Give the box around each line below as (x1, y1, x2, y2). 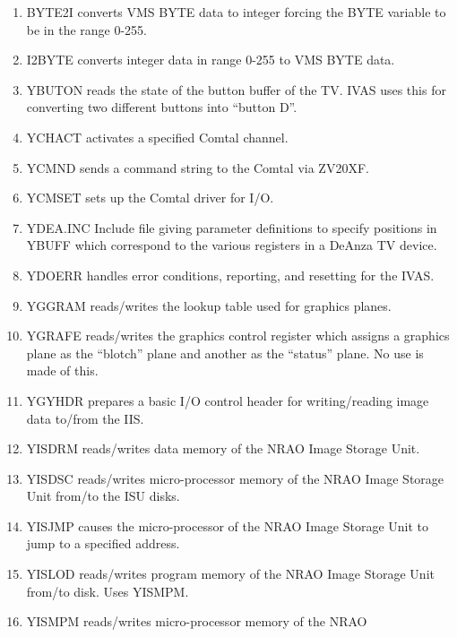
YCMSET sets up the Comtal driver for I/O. (26, 188, 274, 207)
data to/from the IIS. (26, 409, 144, 427)
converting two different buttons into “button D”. (26, 98, 297, 116)
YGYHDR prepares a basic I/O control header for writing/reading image (26, 391, 429, 409)
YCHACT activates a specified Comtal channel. (26, 127, 289, 146)
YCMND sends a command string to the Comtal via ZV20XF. (26, 158, 369, 176)
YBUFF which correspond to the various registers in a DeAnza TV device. (26, 236, 437, 254)
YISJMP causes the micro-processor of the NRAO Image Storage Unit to (26, 516, 429, 535)
